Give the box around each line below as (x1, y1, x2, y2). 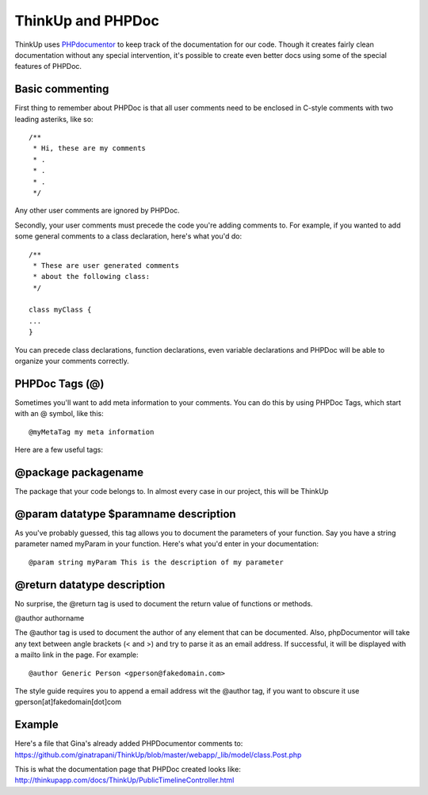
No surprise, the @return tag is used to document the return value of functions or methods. (14, 598, 313, 608)
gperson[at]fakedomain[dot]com (14, 698, 122, 707)
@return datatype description (14, 578, 166, 591)
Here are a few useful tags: (14, 445, 103, 455)
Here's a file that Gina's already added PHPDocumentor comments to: (14, 739, 243, 748)
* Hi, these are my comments (32, 143, 147, 153)
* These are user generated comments (32, 261, 180, 269)
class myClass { (29, 305, 92, 315)
